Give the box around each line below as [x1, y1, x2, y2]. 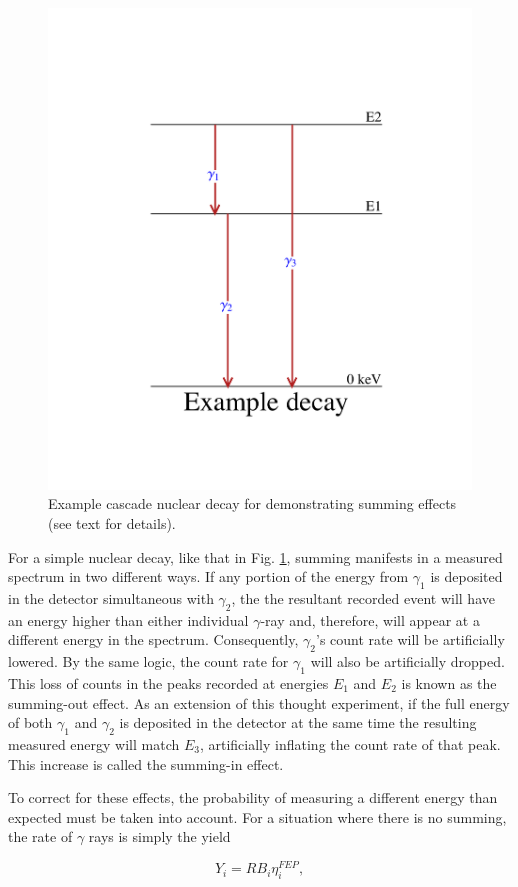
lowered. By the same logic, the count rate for [8, 651, 289, 672]
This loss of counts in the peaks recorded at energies [8, 673, 329, 694]
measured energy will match [8, 734, 180, 755]
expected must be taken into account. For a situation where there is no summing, [8, 806, 507, 827]
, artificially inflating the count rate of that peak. [199, 734, 501, 755]
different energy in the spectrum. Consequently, [8, 629, 299, 650]
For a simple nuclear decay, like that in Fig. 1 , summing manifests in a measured [8, 546, 503, 567]
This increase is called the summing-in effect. [8, 753, 284, 774]
